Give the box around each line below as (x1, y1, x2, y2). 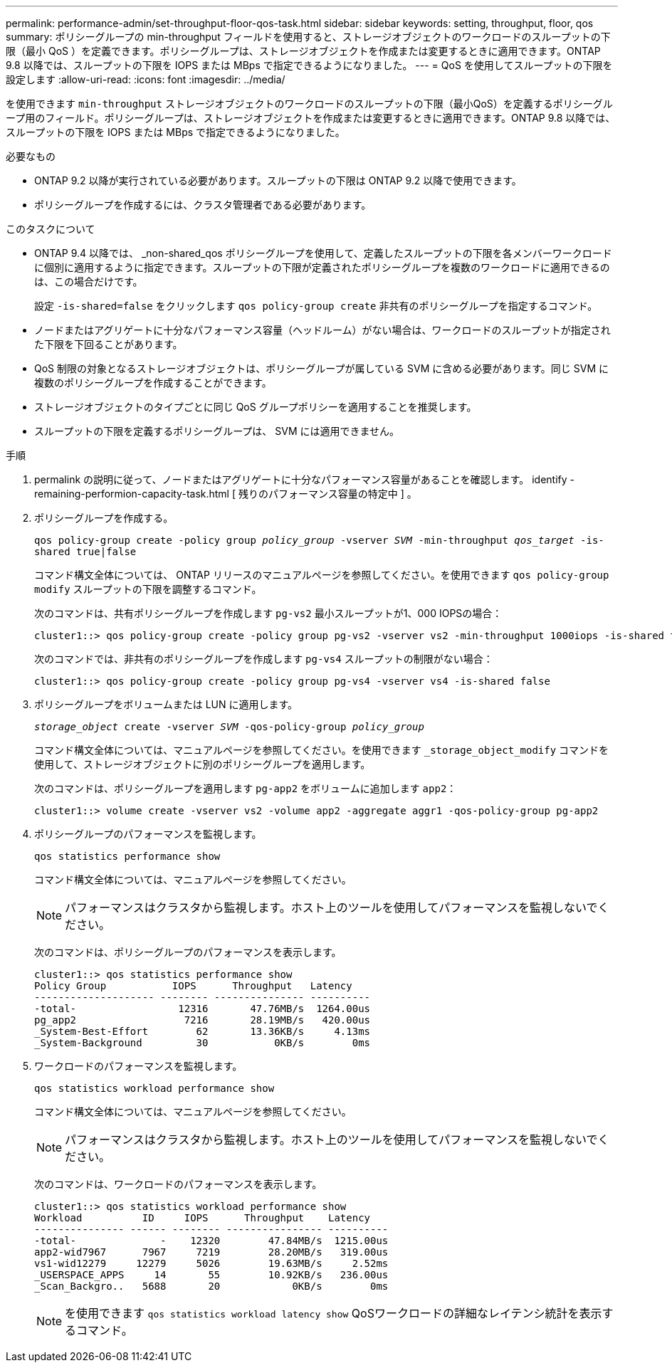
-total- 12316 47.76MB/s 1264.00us (34, 1003, 371, 1014)
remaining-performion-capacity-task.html (34, 488, 230, 500)
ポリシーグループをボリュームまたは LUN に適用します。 (34, 698, 298, 710)
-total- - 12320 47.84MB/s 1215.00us (34, 1235, 389, 1246)
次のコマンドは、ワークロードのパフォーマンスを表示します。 (34, 1178, 322, 1190)
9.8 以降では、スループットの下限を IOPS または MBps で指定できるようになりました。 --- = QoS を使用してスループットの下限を (6, 59, 613, 71)
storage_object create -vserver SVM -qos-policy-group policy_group (34, 721, 424, 732)
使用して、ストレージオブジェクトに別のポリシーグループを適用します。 (34, 758, 371, 770)
